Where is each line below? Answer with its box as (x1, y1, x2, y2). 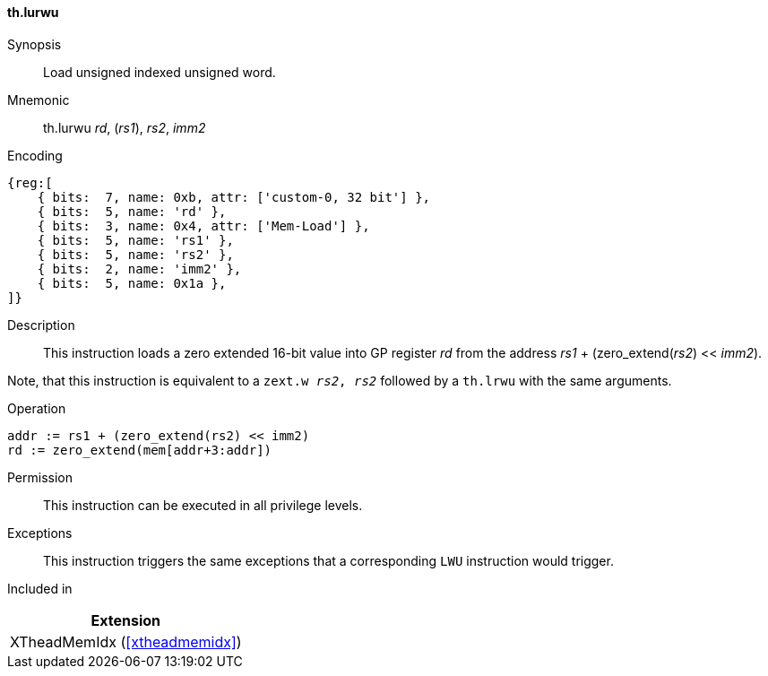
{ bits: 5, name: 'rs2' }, (37, 247, 234, 262)
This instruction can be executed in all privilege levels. (43, 497, 363, 513)
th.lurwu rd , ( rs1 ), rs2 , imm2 (43, 119, 206, 135)
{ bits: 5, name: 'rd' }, (37, 204, 227, 219)
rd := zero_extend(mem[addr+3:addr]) (7, 442, 272, 457)
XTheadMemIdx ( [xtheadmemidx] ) (10, 632, 242, 651)
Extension (91, 611, 161, 629)
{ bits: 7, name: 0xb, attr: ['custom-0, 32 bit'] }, (37, 189, 431, 204)
